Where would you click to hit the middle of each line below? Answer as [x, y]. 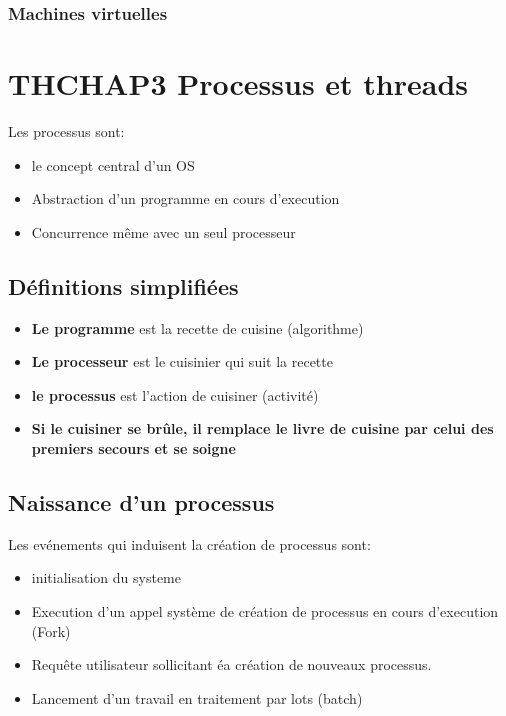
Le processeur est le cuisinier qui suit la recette [182, 361]
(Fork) [51, 630]
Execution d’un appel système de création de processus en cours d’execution [265, 610]
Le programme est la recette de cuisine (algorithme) [197, 327]
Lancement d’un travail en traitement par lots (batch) [197, 697]
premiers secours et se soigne [133, 447]
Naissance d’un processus [141, 501]
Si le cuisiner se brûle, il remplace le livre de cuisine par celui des [262, 428]
